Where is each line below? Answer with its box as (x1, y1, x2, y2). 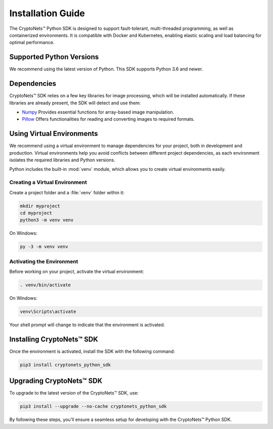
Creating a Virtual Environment (9, 179, 87, 186)
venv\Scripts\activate (20, 308, 76, 314)
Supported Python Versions (9, 53, 99, 61)
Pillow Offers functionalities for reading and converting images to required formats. (22, 116, 195, 122)
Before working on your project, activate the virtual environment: (9, 269, 144, 274)
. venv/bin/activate (20, 282, 71, 288)
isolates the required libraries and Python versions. (9, 157, 116, 163)
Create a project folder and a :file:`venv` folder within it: (9, 189, 125, 195)
